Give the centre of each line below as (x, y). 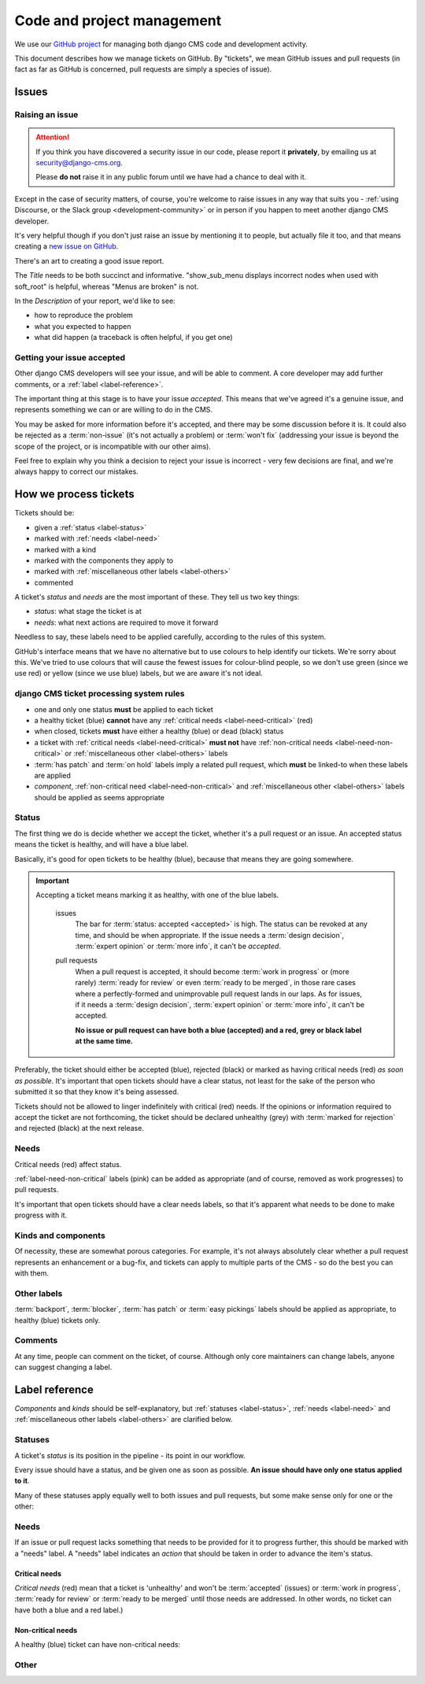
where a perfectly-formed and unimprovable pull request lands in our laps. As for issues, (218, 993)
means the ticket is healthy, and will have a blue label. (102, 844)
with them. (31, 1273)
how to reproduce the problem (84, 316)
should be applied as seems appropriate (100, 797)
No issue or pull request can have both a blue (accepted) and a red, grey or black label (218, 1030)
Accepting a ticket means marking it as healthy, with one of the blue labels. (157, 895)
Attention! (53, 137)
